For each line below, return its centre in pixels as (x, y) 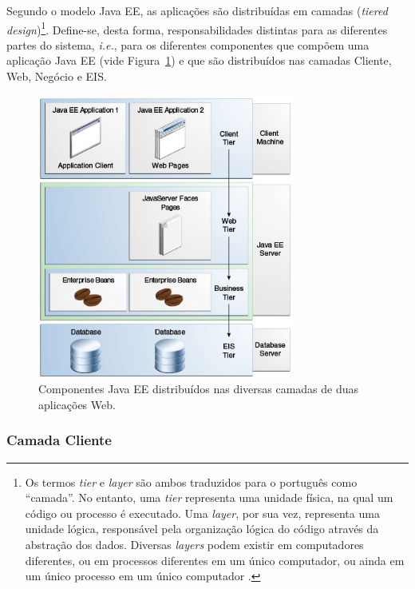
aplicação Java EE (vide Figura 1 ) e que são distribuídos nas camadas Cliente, (199, 60)
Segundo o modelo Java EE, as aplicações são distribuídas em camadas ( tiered (197, 10)
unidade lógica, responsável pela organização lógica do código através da (202, 529)
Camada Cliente (59, 440)
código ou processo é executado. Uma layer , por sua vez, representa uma (202, 513)
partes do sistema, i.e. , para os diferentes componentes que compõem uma (188, 44)
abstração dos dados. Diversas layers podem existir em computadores (194, 545)
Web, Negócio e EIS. (57, 76)
